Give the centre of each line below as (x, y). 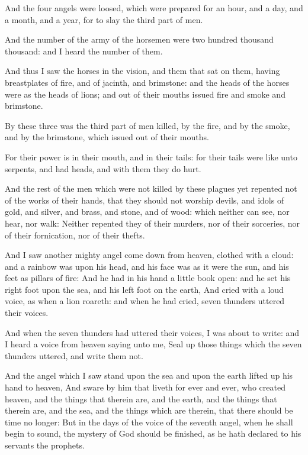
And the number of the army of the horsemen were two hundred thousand (139, 39)
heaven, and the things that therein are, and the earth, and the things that (141, 398)
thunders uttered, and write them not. (74, 355)
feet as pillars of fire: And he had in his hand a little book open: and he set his (148, 278)
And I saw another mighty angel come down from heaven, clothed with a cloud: (149, 255)
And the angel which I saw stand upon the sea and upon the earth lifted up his (149, 375)
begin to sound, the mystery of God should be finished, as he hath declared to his (153, 433)
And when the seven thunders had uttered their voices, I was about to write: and (152, 332)
